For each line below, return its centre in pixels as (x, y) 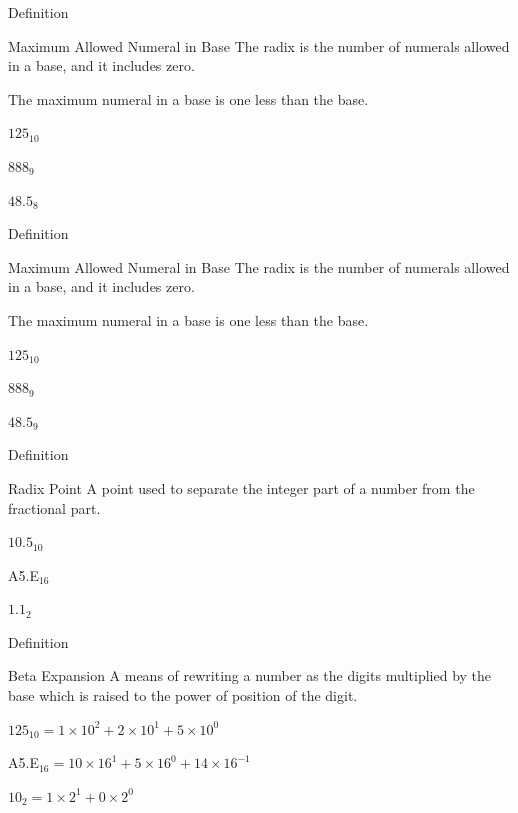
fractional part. (54, 507)
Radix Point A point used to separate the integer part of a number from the (241, 487)
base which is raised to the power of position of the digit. (183, 695)
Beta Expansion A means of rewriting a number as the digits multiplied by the (250, 675)
